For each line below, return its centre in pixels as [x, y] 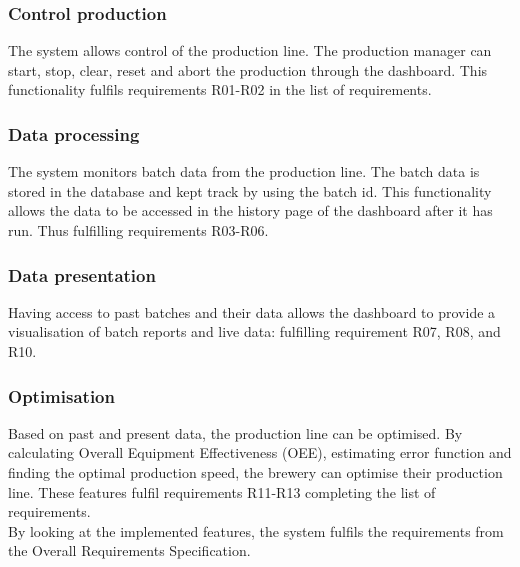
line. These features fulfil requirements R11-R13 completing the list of [222, 491]
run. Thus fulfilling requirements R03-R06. [138, 230]
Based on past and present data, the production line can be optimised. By [235, 432]
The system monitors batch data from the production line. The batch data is [244, 171]
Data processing [74, 133]
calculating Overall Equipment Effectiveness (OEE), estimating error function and [260, 452]
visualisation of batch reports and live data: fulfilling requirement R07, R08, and [254, 331]
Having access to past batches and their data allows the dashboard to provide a [252, 311]
